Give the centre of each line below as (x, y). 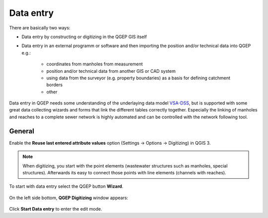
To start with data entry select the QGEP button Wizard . (66, 186)
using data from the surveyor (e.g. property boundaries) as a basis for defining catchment (138, 78)
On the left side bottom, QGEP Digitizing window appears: (69, 198)
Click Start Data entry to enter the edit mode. (56, 209)
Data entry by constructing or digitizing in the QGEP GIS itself (84, 37)
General (22, 131)
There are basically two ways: (40, 28)
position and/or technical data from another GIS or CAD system (111, 71)
